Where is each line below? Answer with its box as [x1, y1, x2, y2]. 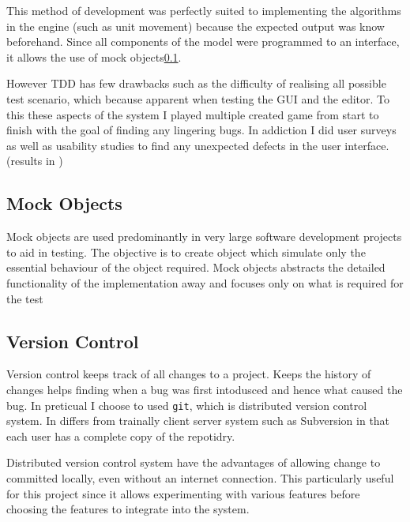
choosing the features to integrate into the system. [6, 501, 250, 517]
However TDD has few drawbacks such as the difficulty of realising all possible [6, 75, 386, 92]
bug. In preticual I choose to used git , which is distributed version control [6, 396, 367, 413]
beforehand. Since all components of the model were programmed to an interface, [6, 33, 400, 50]
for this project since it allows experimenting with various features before [6, 485, 360, 501]
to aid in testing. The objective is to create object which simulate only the [6, 243, 366, 260]
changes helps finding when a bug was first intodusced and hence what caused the [6, 381, 403, 397]
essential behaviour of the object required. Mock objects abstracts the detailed [6, 259, 386, 276]
